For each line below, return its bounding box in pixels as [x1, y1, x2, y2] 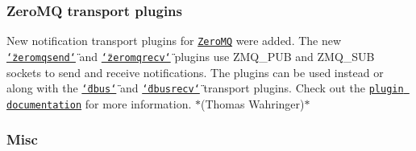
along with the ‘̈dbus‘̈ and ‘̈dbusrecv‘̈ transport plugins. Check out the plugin [6, 80, 404, 96]
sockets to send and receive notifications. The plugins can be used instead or [6, 63, 384, 80]
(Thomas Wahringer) [201, 95, 305, 112]
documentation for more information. [6, 95, 192, 112]
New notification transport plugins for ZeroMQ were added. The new [6, 32, 342, 49]
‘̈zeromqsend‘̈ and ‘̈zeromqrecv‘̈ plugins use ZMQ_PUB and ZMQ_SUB [6, 47, 375, 64]
